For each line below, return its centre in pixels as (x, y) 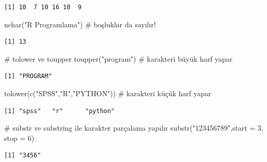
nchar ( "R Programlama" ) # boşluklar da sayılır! (80, 24)
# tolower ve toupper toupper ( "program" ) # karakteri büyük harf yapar (118, 58)
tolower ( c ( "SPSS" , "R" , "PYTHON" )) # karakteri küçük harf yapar (108, 93)
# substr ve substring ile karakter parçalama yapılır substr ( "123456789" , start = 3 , (134, 128)
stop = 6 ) (19, 138)
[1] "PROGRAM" (28, 76)
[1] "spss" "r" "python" (59, 111)
